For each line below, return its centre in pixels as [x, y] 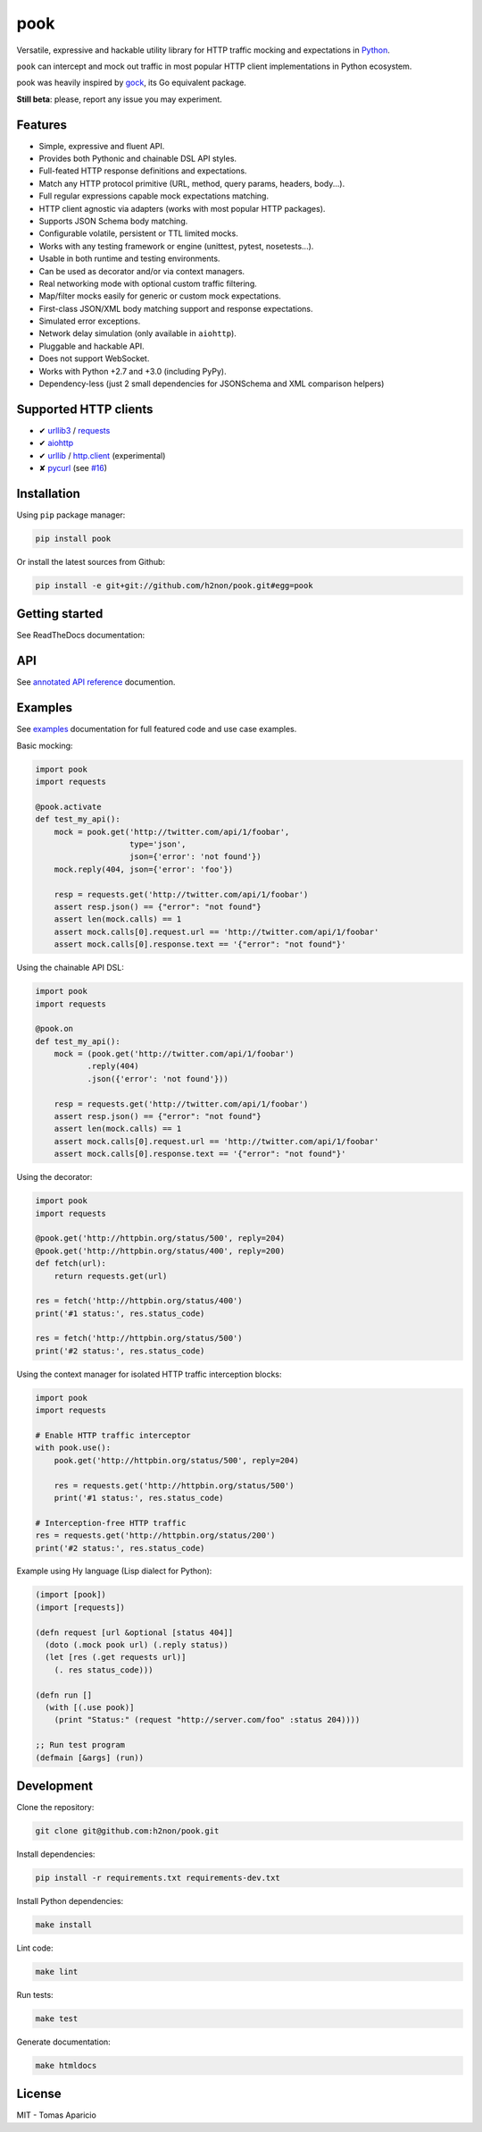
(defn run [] [64, 1695]
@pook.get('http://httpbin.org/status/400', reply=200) [160, 1251]
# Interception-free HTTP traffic [111, 1523]
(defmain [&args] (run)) [90, 1757]
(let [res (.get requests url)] [116, 1657]
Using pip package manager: [71, 515]
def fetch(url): [71, 1264]
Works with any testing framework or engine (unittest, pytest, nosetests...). [176, 246]
